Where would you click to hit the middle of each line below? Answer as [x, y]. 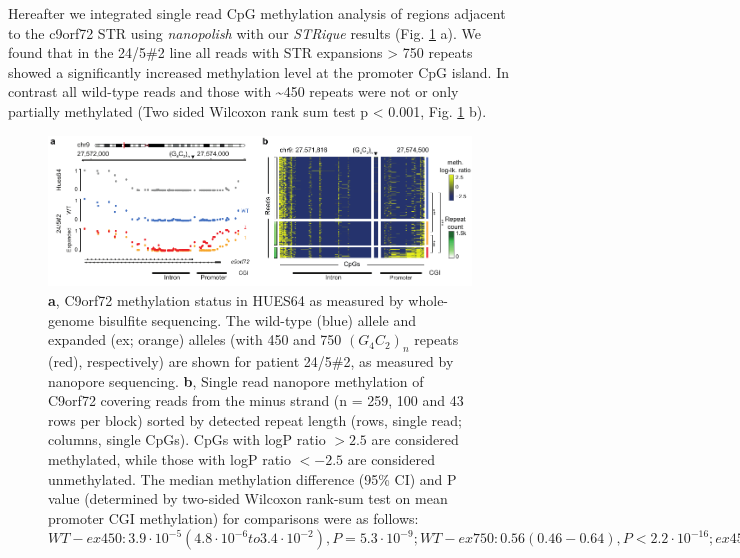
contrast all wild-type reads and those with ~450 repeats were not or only [233, 91]
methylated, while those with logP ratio [169, 459]
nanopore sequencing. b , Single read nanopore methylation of [236, 380]
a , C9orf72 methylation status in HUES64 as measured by [226, 300]
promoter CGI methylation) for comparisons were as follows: [233, 517]
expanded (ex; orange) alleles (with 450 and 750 [195, 339]
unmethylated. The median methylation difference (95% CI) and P [252, 478]
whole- [428, 300]
